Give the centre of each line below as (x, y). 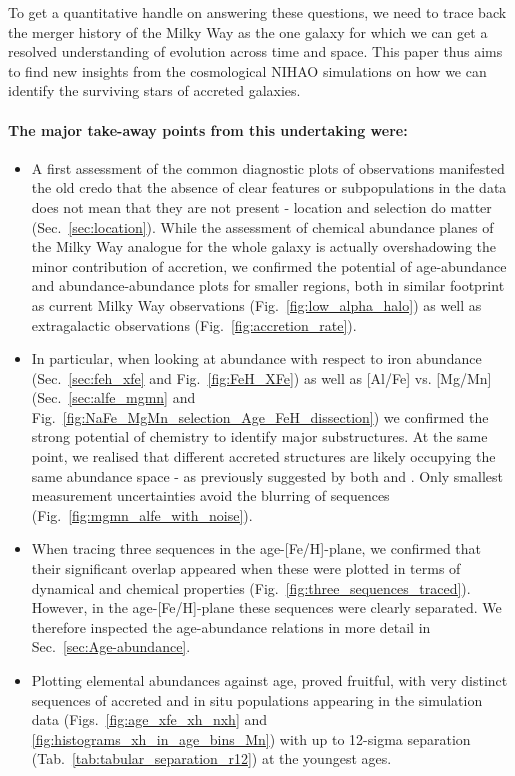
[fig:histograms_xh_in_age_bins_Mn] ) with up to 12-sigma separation (251, 738)
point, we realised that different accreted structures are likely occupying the (263, 456)
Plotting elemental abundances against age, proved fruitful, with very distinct (269, 680)
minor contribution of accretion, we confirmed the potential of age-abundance (269, 265)
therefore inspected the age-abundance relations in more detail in (231, 626)
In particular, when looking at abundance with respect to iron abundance (256, 358)
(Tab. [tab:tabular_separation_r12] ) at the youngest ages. (211, 758)
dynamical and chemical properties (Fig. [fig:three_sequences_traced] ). (251, 587)
